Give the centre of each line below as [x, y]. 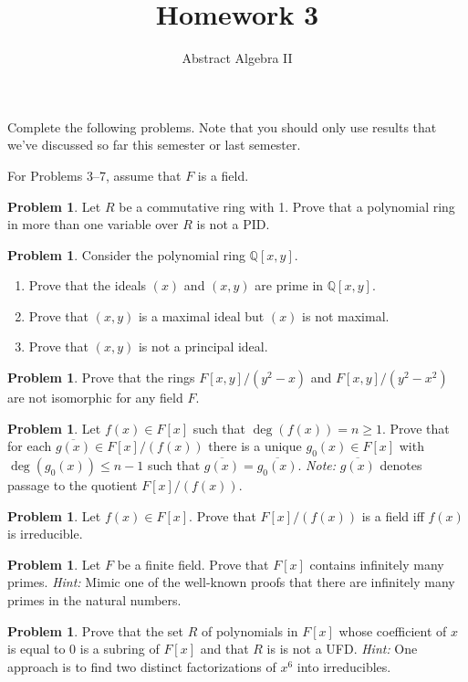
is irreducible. [45, 534]
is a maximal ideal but [201, 315]
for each [30, 446]
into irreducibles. [344, 666]
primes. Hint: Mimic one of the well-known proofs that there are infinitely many [231, 582]
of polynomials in [250, 630]
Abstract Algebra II [237, 58]
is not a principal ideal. [203, 346]
